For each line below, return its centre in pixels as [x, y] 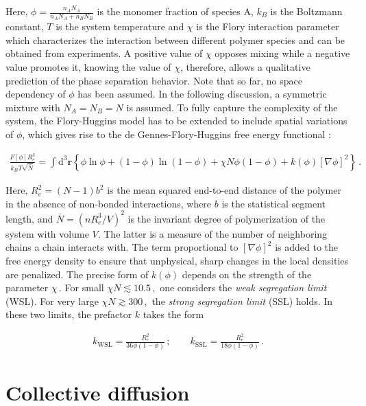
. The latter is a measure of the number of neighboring [212, 233]
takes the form [173, 314]
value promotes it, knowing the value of [88, 67]
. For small [82, 287]
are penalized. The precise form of [77, 274]
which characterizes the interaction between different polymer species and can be [175, 40]
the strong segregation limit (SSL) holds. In [242, 301]
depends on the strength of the [247, 274]
